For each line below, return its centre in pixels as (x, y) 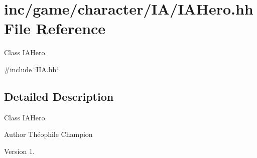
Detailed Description (59, 96)
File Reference (55, 28)
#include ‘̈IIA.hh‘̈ (31, 69)
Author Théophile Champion (48, 134)
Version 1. (19, 151)
